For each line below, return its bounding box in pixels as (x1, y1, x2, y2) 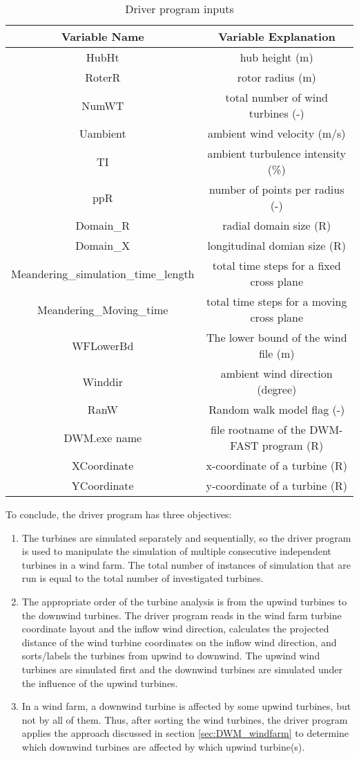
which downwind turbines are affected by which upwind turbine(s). (21, 739, 305, 753)
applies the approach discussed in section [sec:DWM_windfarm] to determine (21, 726, 349, 740)
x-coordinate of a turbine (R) (206, 457, 347, 473)
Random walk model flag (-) (208, 401, 345, 417)
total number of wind (225, 89, 329, 105)
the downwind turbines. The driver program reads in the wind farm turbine (21, 607, 342, 622)
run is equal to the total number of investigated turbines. (21, 571, 264, 585)
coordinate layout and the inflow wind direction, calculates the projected (21, 621, 329, 636)
